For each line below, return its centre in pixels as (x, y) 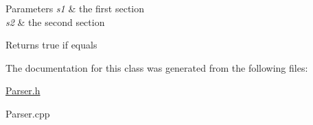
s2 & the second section (55, 22)
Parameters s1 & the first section (75, 8)
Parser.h (23, 91)
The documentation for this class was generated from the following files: (157, 67)
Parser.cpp (28, 113)
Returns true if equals (51, 45)
